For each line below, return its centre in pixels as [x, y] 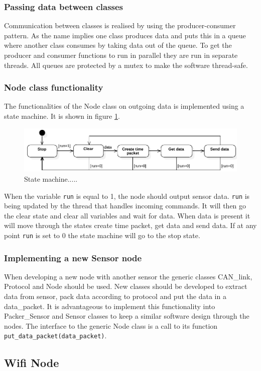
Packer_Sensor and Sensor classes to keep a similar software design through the [127, 316]
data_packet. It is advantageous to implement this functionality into [110, 306]
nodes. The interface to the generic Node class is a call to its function [111, 325]
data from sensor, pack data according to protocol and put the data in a [115, 296]
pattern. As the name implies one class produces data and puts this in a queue [125, 35]
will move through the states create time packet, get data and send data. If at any [130, 225]
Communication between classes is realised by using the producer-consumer [120, 25]
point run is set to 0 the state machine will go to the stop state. [102, 235]
